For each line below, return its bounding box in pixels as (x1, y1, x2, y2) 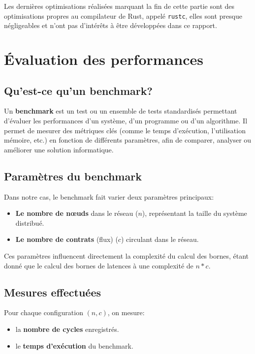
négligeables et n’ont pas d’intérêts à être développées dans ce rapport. (4, 20, 217, 30)
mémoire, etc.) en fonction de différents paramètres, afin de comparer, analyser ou (4, 135, 252, 145)
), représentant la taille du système (142, 208, 247, 218)
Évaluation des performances (4, 49, 203, 69)
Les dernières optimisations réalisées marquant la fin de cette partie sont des (4, 1, 235, 11)
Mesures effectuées (4, 284, 101, 299)
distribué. (15, 217, 44, 228)
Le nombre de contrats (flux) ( (15, 234, 118, 244)
